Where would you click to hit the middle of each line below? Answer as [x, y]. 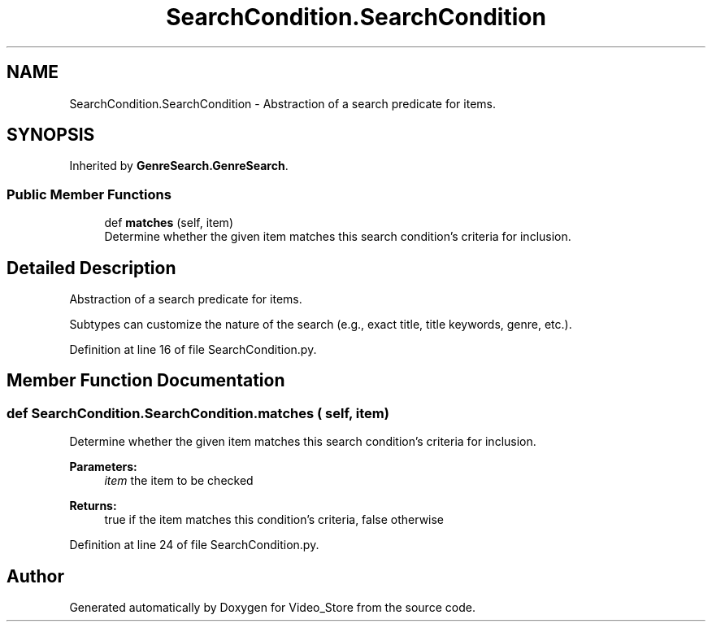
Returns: [93, 506]
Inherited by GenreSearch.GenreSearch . [179, 166]
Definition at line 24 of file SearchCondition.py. [194, 545]
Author [35, 576]
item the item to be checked [179, 481]
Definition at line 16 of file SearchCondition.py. [193, 350]
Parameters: [103, 467]
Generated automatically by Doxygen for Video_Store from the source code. [272, 608]
